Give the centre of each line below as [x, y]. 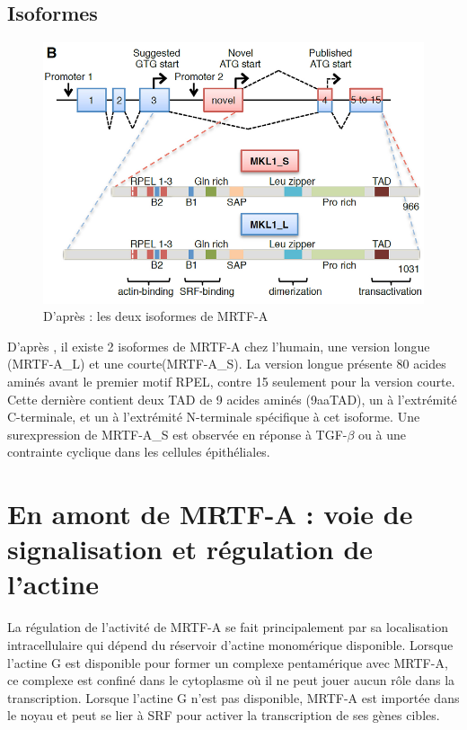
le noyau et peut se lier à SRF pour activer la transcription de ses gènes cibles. [224, 715]
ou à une [382, 434]
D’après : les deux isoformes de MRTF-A [156, 316]
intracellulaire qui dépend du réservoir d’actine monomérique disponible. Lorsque [230, 645]
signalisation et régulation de [190, 549]
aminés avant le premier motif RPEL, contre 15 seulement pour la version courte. [231, 381]
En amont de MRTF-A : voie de [210, 514]
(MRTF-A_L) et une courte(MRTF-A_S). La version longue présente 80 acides [227, 364]
